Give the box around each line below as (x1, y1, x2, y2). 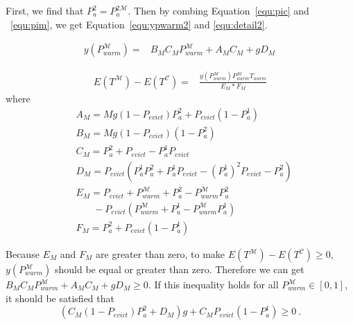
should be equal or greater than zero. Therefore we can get (55, 262, 304, 276)
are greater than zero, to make (96, 247, 225, 261)
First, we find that (6, 3, 84, 17)
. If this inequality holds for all (148, 277, 279, 291)
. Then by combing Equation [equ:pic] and (128, 3, 309, 17)
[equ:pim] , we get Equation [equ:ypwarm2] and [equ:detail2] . (10, 17, 268, 31)
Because (6, 247, 40, 261)
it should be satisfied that (6, 290, 114, 305)
